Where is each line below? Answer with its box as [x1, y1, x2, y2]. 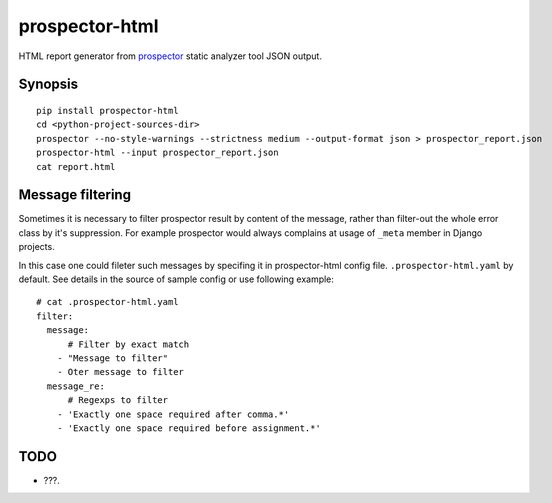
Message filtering [18, 186, 132, 204]
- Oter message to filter [56, 366, 185, 378]
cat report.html [36, 161, 116, 172]
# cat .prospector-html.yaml [36, 296, 179, 308]
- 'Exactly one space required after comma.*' [56, 408, 290, 420]
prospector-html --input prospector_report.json [36, 147, 279, 159]
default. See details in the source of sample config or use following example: [18, 273, 335, 285]
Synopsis [18, 76, 79, 93]
